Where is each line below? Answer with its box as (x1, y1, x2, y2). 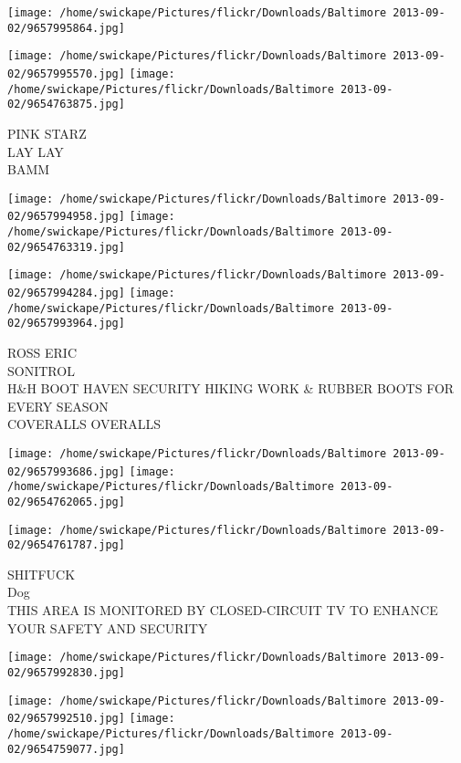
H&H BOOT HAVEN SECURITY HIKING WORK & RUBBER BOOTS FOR (7, 379, 455, 398)
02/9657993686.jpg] (7, 465, 125, 478)
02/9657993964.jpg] (7, 317, 125, 330)
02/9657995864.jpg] (7, 21, 125, 35)
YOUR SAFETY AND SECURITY (7, 618, 208, 637)
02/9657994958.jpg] (7, 210, 125, 224)
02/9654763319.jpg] (7, 240, 125, 254)
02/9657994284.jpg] (7, 287, 125, 299)
